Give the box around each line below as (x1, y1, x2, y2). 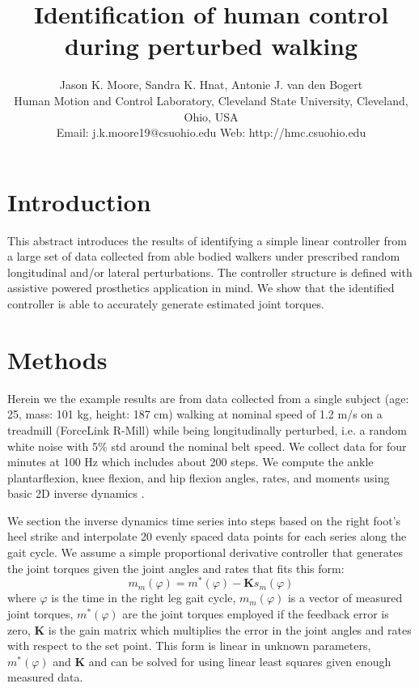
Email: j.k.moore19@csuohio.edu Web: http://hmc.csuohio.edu (56, 124, 366, 141)
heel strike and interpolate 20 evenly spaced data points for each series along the (7, 528, 407, 545)
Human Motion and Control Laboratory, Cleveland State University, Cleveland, (14, 91, 408, 108)
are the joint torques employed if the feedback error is (122, 605, 389, 622)
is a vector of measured (287, 589, 403, 606)
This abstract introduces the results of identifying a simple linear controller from (7, 231, 407, 248)
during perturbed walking (64, 29, 358, 62)
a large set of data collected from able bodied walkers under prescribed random (7, 248, 400, 265)
